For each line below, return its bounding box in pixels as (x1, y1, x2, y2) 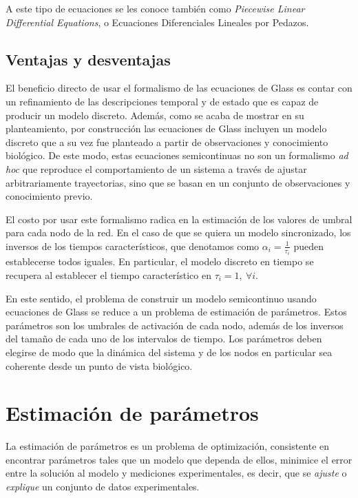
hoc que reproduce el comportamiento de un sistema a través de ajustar (6, 161, 307, 176)
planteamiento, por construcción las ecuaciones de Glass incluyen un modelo (6, 121, 327, 136)
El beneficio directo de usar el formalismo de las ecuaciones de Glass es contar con (6, 81, 352, 95)
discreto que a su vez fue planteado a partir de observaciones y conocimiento (6, 134, 328, 149)
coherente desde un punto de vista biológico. (6, 358, 193, 373)
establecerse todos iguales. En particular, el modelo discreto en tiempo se (6, 254, 314, 269)
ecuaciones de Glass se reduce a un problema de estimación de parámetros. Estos (6, 304, 347, 319)
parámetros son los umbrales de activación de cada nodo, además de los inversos (6, 318, 344, 332)
